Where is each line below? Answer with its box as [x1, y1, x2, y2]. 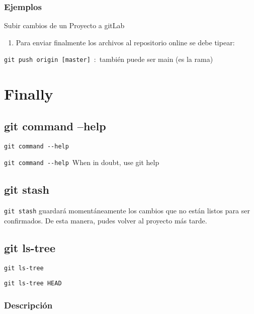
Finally [4, 84, 53, 104]
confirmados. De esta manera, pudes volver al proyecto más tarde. [4, 215, 207, 225]
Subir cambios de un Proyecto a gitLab [4, 20, 125, 31]
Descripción [4, 298, 53, 311]
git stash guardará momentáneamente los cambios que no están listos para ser [4, 205, 250, 216]
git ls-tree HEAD [4, 280, 62, 287]
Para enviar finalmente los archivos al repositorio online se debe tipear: [16, 37, 235, 47]
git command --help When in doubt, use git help [4, 157, 159, 168]
